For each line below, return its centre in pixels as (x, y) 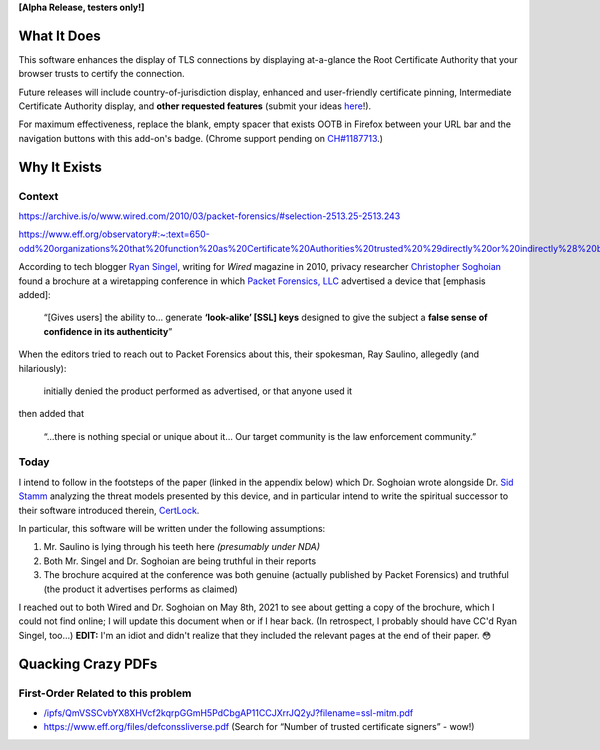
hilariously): (42, 368)
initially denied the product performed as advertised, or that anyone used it (198, 391)
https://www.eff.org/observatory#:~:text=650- (114, 234)
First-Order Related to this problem (105, 693)
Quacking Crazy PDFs (88, 663)
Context (38, 196)
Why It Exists (60, 166)
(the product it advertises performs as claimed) (141, 589)
